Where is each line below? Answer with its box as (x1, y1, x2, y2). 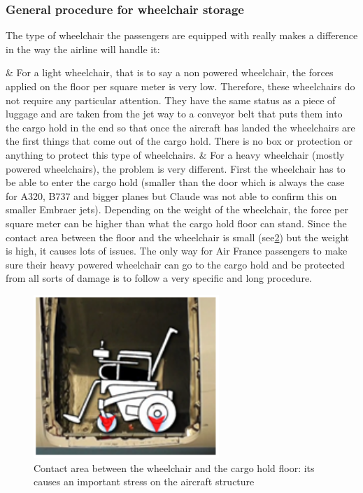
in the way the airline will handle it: (6, 41, 160, 56)
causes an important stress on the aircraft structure (34, 474, 255, 489)
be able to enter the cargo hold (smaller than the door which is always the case (6, 175, 345, 190)
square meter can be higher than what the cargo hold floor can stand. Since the (6, 215, 347, 230)
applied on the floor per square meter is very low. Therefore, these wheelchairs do (6, 79, 355, 93)
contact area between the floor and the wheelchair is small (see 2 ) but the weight (6, 229, 350, 244)
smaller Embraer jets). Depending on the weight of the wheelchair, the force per (6, 202, 348, 217)
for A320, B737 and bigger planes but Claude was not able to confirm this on (6, 188, 337, 203)
